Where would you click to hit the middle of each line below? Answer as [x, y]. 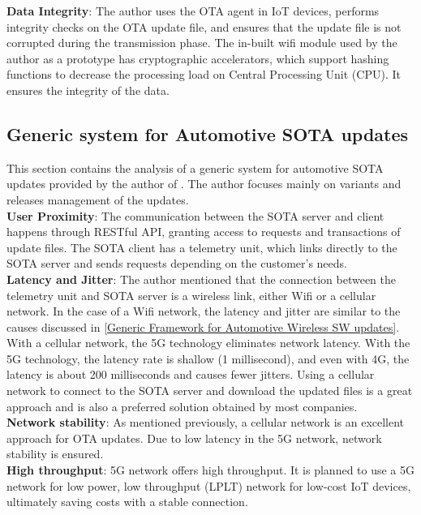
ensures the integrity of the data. [88, 90]
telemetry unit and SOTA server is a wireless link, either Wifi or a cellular [191, 295]
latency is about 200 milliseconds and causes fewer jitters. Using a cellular [191, 374]
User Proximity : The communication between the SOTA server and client [195, 215]
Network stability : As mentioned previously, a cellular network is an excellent [206, 422]
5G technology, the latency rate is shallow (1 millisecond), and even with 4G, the [208, 358]
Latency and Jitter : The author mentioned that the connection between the [201, 279]
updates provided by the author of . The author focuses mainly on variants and [204, 184]
